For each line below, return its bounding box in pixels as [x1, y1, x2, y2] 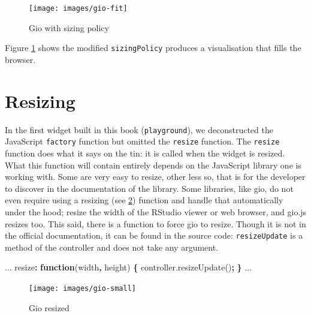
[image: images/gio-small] [29, 284, 136, 293]
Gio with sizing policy [29, 21, 109, 34]
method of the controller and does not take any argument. [5, 240, 219, 253]
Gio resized [29, 301, 70, 314]
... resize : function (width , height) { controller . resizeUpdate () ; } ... [5, 261, 252, 273]
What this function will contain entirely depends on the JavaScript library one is [5, 158, 301, 171]
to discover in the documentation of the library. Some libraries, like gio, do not [5, 182, 294, 194]
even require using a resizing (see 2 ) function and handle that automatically [5, 194, 283, 206]
